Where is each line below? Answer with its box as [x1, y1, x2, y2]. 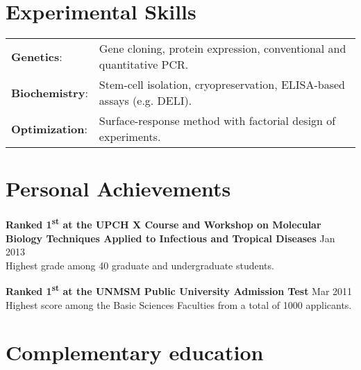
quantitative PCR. [99, 56, 189, 73]
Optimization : [11, 120, 87, 137]
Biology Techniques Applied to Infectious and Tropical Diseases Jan [6, 230, 335, 245]
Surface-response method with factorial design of [99, 112, 336, 129]
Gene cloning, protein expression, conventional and [99, 40, 346, 57]
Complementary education [6, 338, 264, 367]
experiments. [99, 128, 161, 145]
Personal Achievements [6, 174, 231, 203]
